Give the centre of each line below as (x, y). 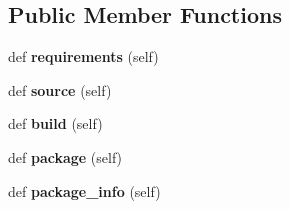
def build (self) (55, 123)
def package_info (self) (84, 190)
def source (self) (60, 89)
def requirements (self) (83, 56)
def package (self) (65, 156)
